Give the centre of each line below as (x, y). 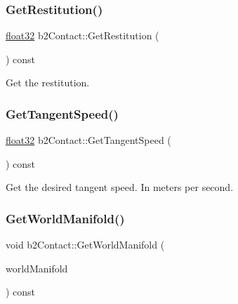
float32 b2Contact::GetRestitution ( (82, 35)
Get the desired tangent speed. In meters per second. (120, 187)
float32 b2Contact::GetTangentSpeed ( (88, 140)
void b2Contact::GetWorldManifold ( (85, 245)
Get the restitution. (48, 82)
